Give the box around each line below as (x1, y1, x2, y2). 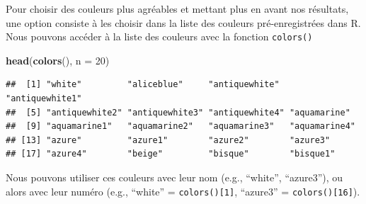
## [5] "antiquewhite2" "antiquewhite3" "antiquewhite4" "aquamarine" (6, 107, 350, 118)
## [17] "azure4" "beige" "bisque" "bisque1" (6, 149, 336, 159)
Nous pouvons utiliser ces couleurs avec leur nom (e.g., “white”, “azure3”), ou (6, 170, 343, 184)
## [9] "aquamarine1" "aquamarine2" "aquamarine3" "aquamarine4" (6, 121, 355, 132)
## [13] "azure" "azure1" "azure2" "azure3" (6, 135, 331, 145)
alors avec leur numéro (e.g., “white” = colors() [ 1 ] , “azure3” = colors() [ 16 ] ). (6, 183, 360, 198)
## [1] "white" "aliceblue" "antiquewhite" (6, 79, 280, 90)
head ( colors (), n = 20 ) (6, 52, 110, 67)
